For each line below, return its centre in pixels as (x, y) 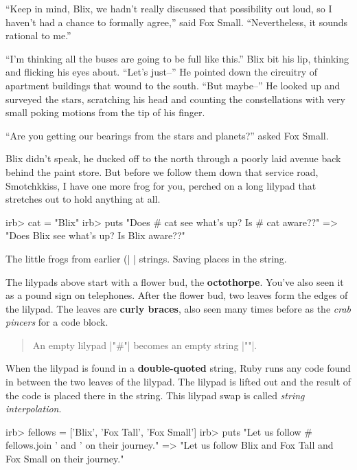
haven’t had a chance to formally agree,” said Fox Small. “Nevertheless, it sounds (177, 22)
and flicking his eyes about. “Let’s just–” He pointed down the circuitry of (162, 72)
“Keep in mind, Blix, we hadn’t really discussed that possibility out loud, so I (169, 8)
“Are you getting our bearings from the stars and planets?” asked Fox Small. (167, 135)
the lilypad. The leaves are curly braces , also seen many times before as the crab (178, 308)
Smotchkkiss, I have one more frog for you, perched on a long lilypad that (161, 185)
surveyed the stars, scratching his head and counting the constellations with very (175, 99)
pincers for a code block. (57, 322)
